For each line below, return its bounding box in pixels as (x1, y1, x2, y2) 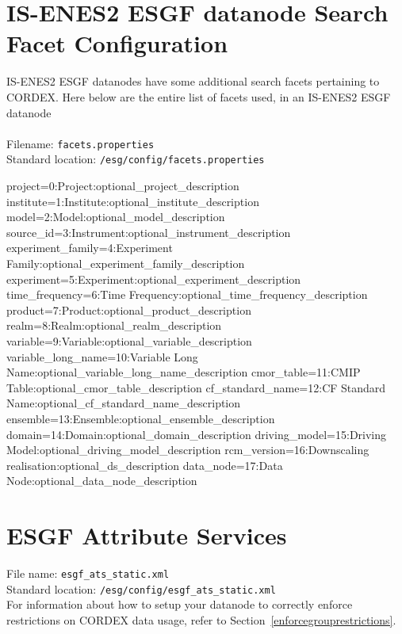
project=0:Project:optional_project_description (6, 178, 239, 193)
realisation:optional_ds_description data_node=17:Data (6, 456, 283, 473)
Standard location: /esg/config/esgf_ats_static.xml (6, 580, 276, 597)
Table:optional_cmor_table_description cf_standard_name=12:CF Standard (6, 379, 386, 395)
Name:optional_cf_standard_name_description (6, 395, 241, 411)
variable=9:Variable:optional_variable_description (6, 332, 252, 349)
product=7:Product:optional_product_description (6, 301, 251, 318)
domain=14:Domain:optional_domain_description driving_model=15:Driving (6, 426, 387, 442)
